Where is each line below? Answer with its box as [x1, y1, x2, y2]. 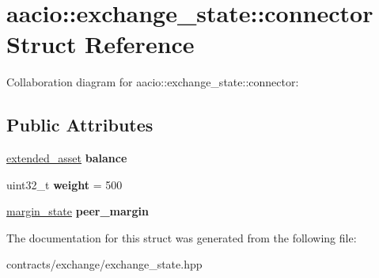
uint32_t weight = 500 [6, 176, 123, 192]
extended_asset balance [6, 150, 127, 166]
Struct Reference [6, 28, 195, 60]
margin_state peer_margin [6, 203, 149, 219]
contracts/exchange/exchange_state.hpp [6, 256, 203, 272]
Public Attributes [6, 112, 153, 137]
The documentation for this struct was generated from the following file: [6, 229, 357, 246]
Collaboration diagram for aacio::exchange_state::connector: [6, 74, 299, 90]
